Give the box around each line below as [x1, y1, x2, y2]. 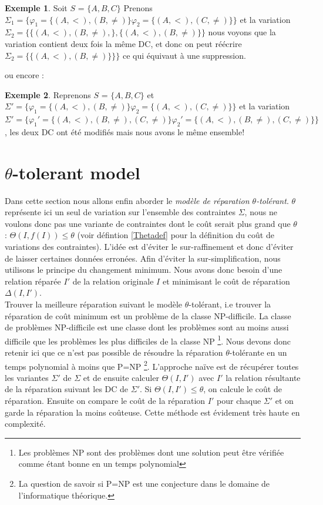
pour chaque [217, 394, 261, 407]
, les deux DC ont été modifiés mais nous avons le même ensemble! [5, 125, 245, 138]
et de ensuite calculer [83, 371, 159, 383]
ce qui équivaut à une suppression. [123, 49, 246, 61]
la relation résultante [226, 371, 301, 383]
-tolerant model [12, 160, 140, 184]
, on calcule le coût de [203, 383, 282, 395]
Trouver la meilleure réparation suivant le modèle [5, 298, 183, 310]
